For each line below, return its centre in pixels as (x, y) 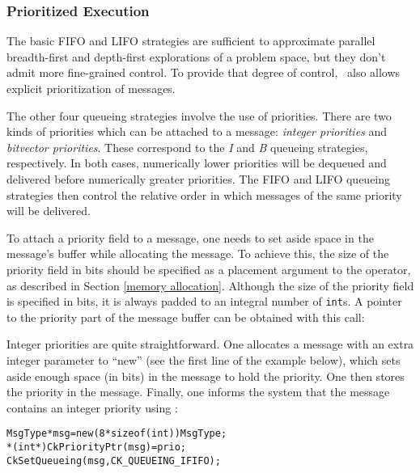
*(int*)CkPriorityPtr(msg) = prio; (96, 447)
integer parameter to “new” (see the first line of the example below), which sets (204, 359)
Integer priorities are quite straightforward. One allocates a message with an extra (210, 344)
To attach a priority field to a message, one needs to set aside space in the (190, 237)
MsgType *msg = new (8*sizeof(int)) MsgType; (117, 434)
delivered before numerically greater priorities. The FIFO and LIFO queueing (199, 178)
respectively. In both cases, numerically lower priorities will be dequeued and (197, 163)
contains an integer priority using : (92, 407)
